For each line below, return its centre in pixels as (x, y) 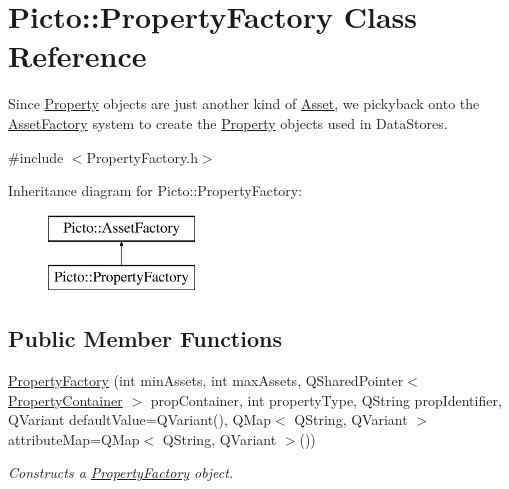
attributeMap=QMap (74, 438)
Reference (77, 55)
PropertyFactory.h (142, 156)
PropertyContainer (65, 399)
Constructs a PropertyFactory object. (121, 472)
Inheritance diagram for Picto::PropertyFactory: (155, 190)
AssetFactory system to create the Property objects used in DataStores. (228, 122)
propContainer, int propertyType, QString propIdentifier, (326, 399)
